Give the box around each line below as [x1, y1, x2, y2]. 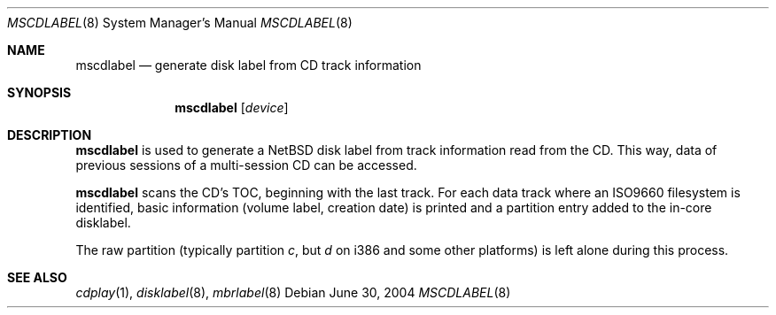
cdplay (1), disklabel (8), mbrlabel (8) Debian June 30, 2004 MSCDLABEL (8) [75, 285, 511, 300]
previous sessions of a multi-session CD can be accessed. [75, 157, 417, 173]
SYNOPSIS [7, 85, 72, 100]
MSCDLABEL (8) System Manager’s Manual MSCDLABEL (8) [7, 15, 353, 30]
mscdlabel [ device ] [175, 100, 289, 115]
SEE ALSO [7, 270, 67, 285]
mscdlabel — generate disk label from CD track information [75, 58, 422, 73]
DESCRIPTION [7, 127, 92, 142]
